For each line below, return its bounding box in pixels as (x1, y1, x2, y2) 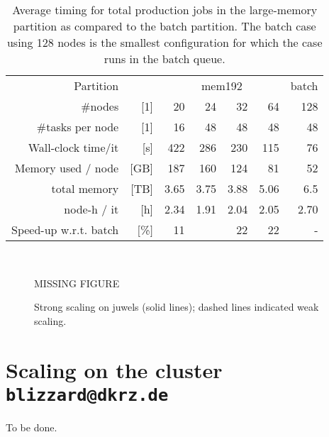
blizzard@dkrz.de (6, 385, 169, 405)
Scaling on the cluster (6, 355, 223, 384)
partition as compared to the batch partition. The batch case (13, 18, 316, 34)
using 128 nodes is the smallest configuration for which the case (6, 34, 323, 50)
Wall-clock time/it (28, 139, 119, 155)
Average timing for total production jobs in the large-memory (12, 1, 318, 18)
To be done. (6, 419, 57, 434)
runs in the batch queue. (104, 50, 225, 67)
